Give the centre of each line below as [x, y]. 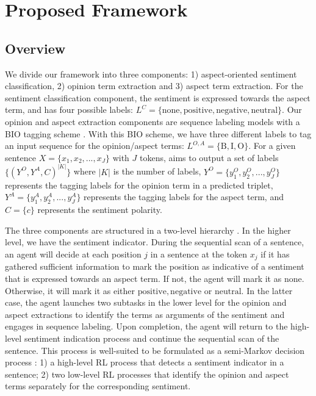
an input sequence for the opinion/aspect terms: [95, 146]
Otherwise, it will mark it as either [70, 290]
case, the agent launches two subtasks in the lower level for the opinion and [146, 302]
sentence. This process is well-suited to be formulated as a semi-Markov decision [155, 350]
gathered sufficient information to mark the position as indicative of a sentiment [155, 266]
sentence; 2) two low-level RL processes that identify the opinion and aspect [147, 374]
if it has [275, 254]
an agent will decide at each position [73, 254]
